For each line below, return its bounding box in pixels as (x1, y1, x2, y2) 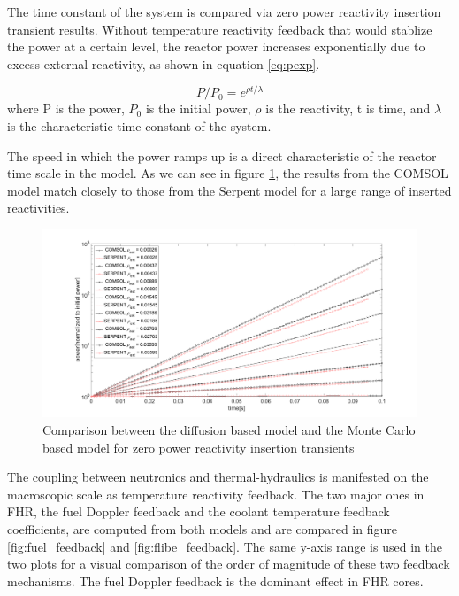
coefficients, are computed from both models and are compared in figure (7, 519, 397, 538)
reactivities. (7, 198, 70, 217)
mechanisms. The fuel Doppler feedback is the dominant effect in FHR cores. (7, 571, 424, 590)
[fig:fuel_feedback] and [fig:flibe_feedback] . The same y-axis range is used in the (7, 537, 442, 555)
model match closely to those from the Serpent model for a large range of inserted (7, 181, 452, 199)
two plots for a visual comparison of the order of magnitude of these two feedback (7, 554, 450, 573)
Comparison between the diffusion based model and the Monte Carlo (42, 421, 416, 439)
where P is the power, (7, 99, 125, 118)
